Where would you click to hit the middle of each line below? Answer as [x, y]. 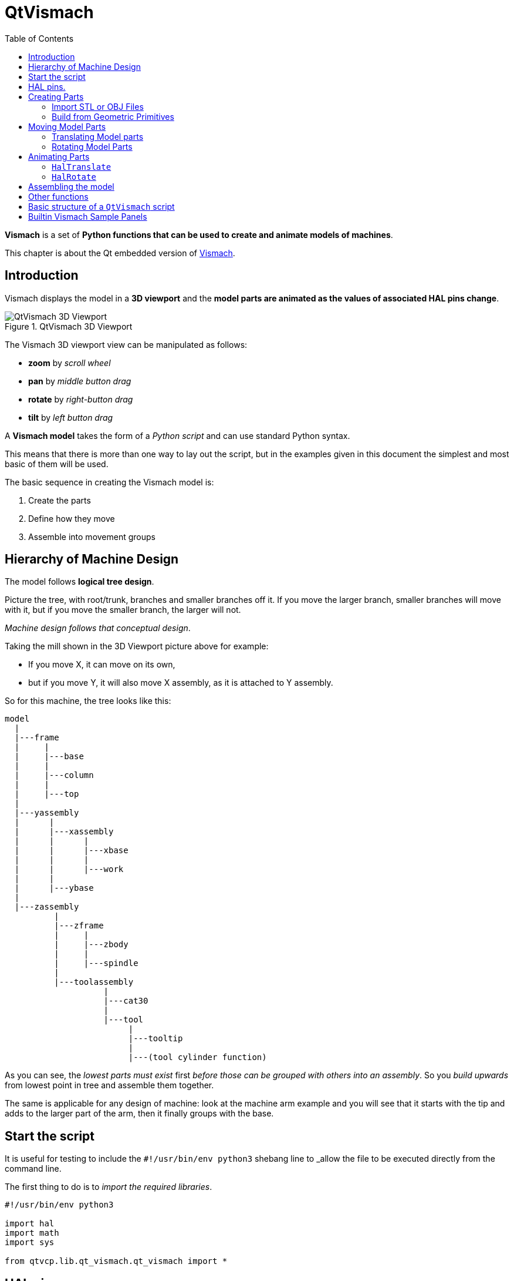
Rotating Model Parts [92, 146]
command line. [33, 1169]
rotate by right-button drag [81, 399]
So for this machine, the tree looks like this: [88, 701]
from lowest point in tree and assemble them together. [109, 1085]
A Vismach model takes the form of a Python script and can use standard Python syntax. [177, 435]
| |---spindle [96, 963]
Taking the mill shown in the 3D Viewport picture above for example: [137, 646]
